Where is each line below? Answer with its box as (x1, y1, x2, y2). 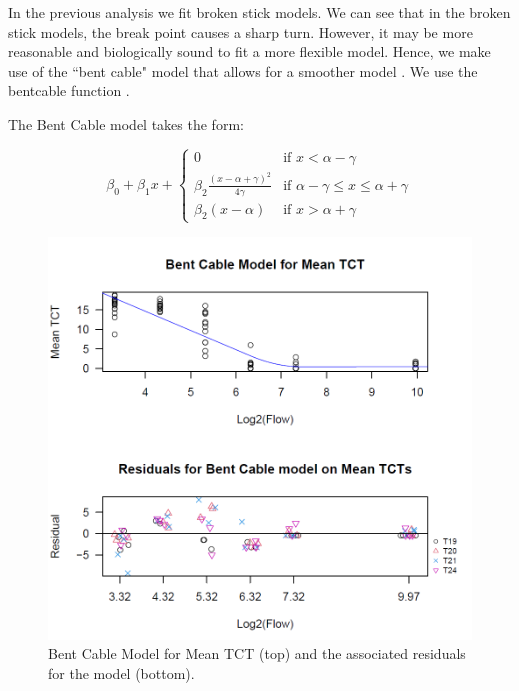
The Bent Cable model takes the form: (8, 113, 244, 134)
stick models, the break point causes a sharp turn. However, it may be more (8, 21, 473, 42)
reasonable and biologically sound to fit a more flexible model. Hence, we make (8, 41, 491, 62)
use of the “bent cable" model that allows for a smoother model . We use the (8, 60, 478, 81)
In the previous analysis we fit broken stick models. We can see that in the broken (8, 2, 511, 22)
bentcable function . (8, 80, 130, 101)
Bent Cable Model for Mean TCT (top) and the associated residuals (48, 643, 466, 664)
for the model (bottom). (48, 662, 195, 683)
